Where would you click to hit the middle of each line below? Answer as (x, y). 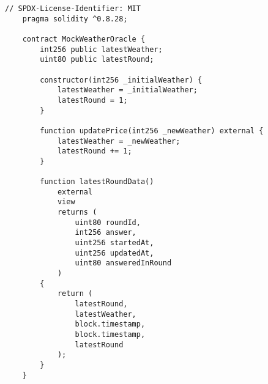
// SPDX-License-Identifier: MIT (73, 9)
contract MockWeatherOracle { (84, 39)
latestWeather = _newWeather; (119, 141)
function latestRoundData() (97, 182)
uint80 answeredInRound (123, 263)
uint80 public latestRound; (97, 60)
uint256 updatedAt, (114, 253)
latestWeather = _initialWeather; (127, 90)
